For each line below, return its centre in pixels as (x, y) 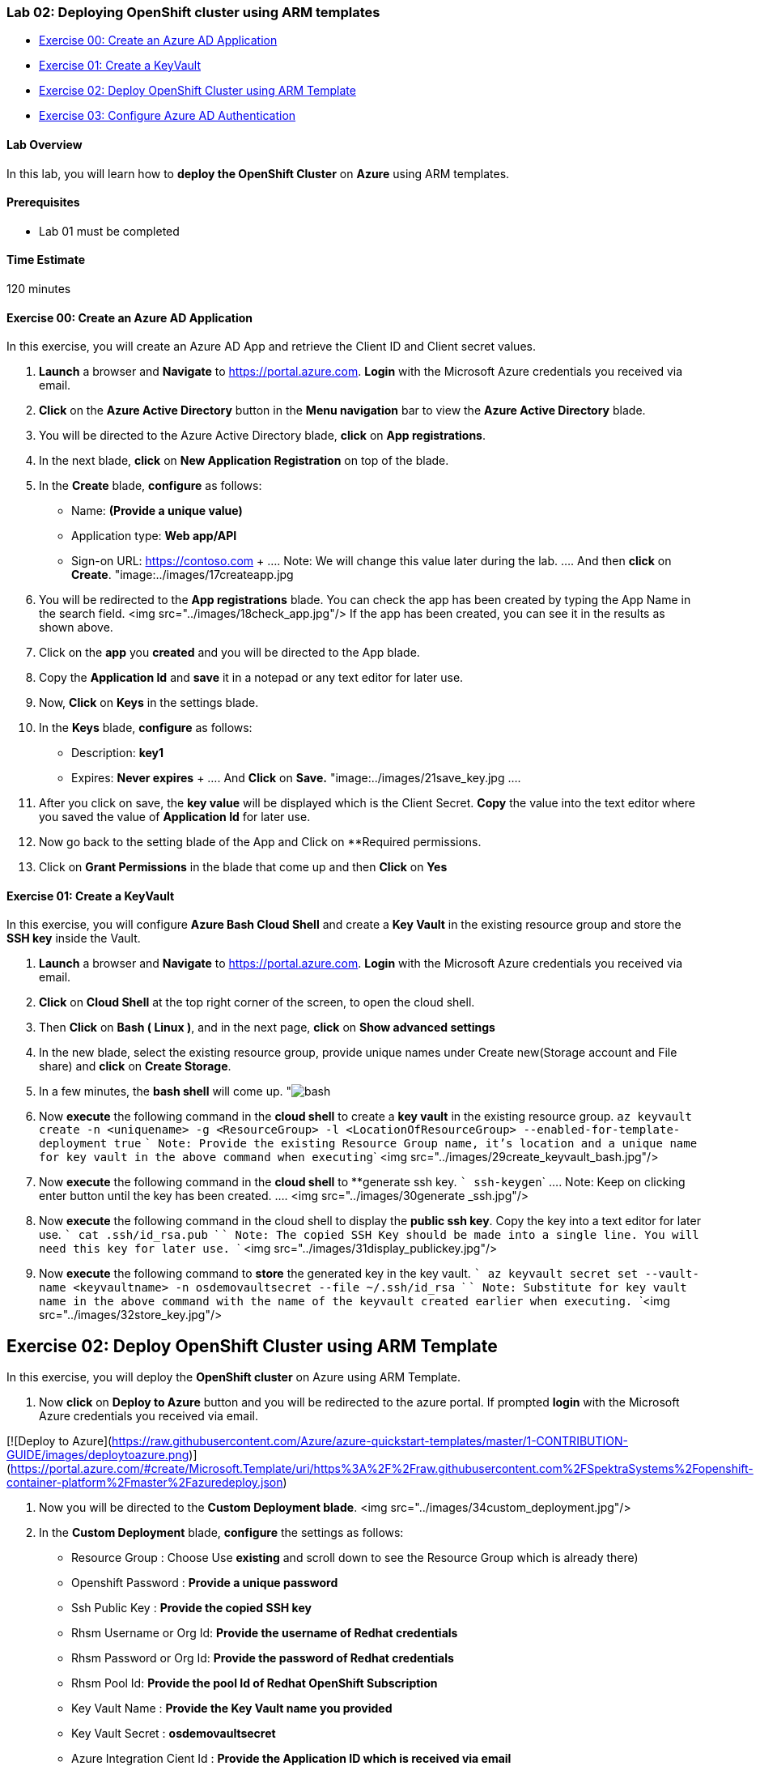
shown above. (76, 628)
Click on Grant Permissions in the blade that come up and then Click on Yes (243, 867)
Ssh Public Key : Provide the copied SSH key (191, 1608)
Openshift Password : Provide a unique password (205, 1583)
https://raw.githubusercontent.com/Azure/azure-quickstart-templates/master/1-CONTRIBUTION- (370, 1441)
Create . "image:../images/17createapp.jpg (183, 575)
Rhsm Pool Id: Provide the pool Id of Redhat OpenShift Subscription (255, 1683)
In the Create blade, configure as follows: (151, 486)
